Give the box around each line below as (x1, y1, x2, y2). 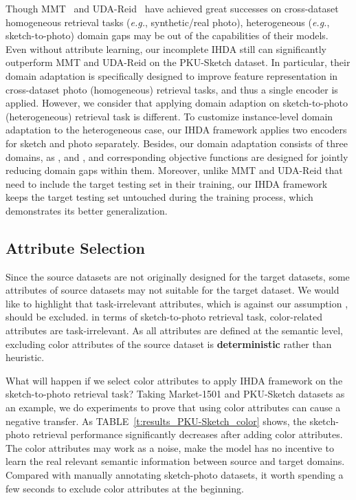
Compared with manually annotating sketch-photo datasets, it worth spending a (5, 468, 344, 482)
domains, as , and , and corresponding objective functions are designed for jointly (5, 149, 348, 164)
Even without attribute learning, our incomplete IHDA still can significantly (5, 41, 326, 56)
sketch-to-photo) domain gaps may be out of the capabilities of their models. (5, 28, 329, 43)
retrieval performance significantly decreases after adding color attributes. (32, 427, 343, 442)
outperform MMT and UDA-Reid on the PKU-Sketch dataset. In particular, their (5, 55, 351, 69)
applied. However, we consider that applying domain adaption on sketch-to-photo (5, 96, 348, 110)
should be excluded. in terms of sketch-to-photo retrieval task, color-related (5, 309, 322, 324)
